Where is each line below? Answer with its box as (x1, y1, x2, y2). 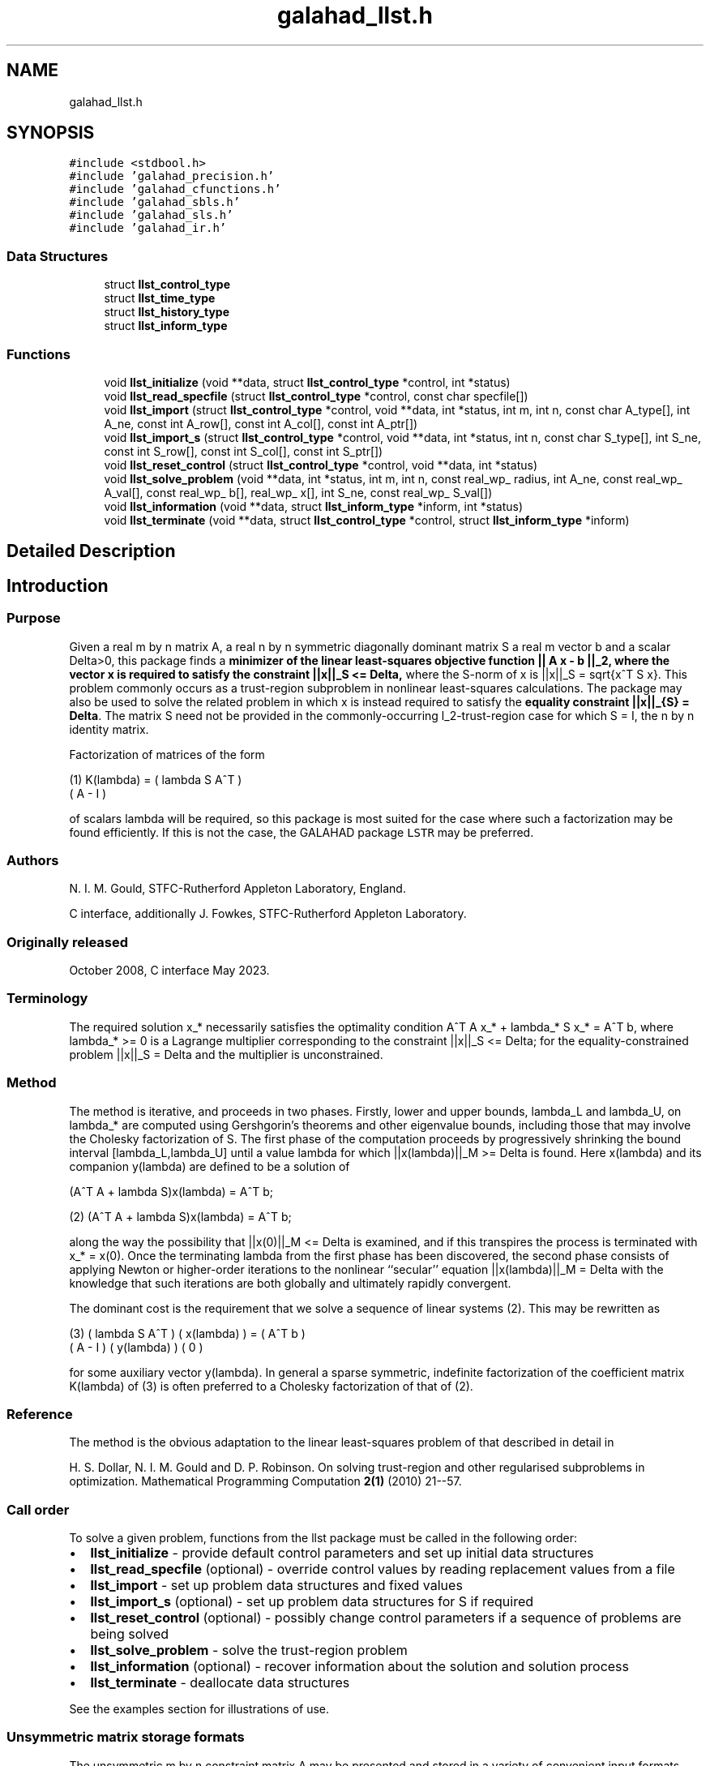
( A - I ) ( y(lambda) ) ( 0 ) (69, 1340, 203, 1354)
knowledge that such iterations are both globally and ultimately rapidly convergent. (69, 1275, 511, 1290)
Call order (6, 1501, 70, 1518)
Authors (6, 851, 59, 868)
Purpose (6, 610, 61, 627)
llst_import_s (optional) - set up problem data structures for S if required (90, 1593, 534, 1610)
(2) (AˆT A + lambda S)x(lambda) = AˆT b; (69, 1209, 292, 1224)
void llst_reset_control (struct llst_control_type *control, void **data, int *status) (104, 457, 537, 472)
